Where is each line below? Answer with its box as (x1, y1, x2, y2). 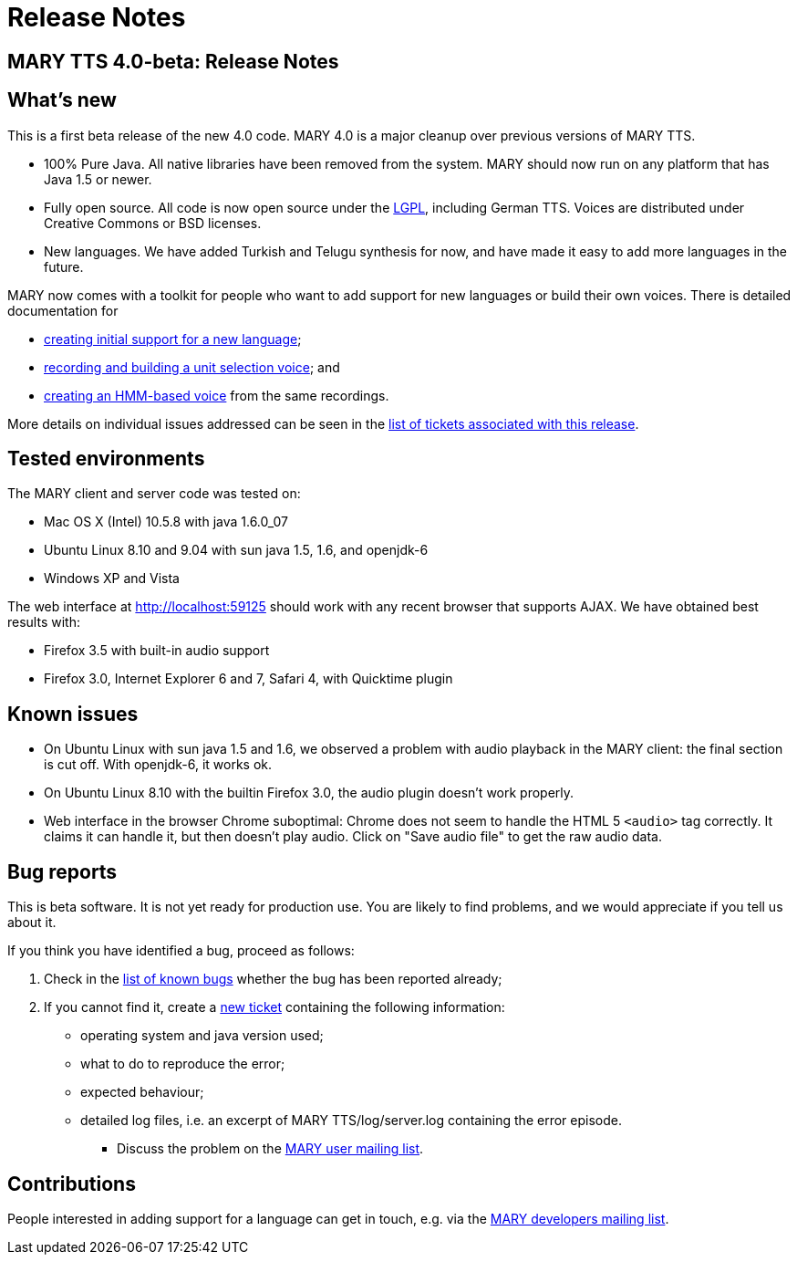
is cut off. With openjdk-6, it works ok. (44, 756, 273, 773)
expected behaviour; (80, 1084, 204, 1100)
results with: (7, 614, 80, 631)
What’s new (7, 89, 117, 112)
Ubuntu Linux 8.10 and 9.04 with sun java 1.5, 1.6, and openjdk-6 (44, 542, 429, 558)
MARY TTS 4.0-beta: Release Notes (7, 49, 339, 73)
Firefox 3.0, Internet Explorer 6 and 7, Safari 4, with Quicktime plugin (44, 671, 453, 687)
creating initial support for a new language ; (44, 330, 302, 347)
